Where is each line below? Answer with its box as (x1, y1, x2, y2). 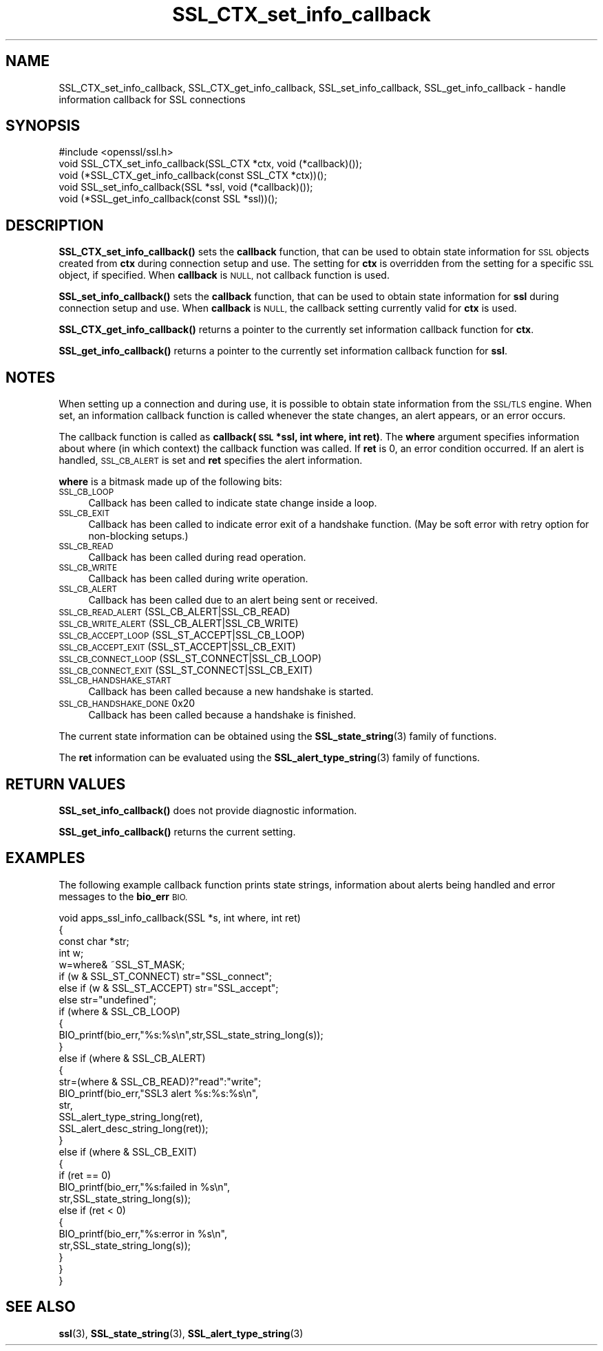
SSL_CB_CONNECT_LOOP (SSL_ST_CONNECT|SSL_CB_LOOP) (59, 652, 321, 665)
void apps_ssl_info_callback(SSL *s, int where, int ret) (59, 911, 301, 924)
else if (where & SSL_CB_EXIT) (59, 1145, 197, 1158)
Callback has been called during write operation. (88, 573, 308, 585)
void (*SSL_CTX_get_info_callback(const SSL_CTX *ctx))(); (59, 169, 327, 182)
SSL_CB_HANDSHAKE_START (59, 676, 171, 686)
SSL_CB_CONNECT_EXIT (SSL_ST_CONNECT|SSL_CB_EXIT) (59, 664, 313, 677)
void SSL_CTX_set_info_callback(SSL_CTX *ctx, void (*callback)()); (59, 158, 362, 170)
